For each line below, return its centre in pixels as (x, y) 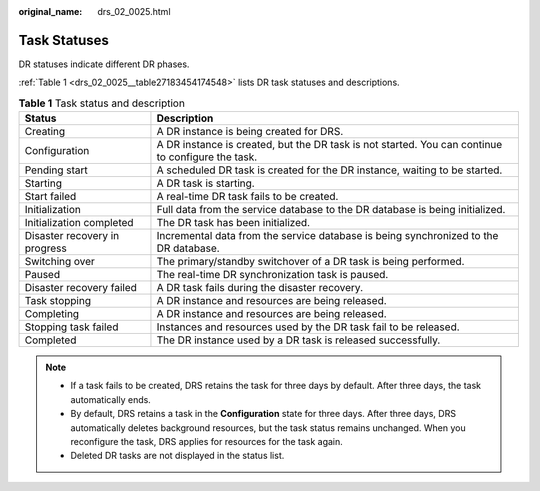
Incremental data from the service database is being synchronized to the (327, 236)
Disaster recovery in (72, 236)
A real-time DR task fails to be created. (247, 197)
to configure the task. (207, 157)
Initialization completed (79, 223)
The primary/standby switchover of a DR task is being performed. (310, 262)
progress (45, 248)
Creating (45, 132)
